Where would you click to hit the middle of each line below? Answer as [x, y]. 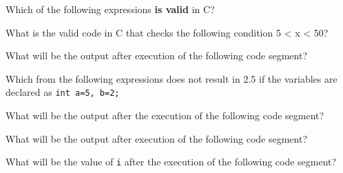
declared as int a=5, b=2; [63, 92]
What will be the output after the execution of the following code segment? [165, 115]
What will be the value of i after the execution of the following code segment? [171, 162]
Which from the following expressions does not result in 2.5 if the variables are [171, 78]
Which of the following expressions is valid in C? [110, 9]
